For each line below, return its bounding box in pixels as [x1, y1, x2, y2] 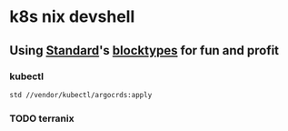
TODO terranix [9, 112, 74, 125]
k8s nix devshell [9, 6, 135, 27]
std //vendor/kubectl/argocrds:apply [9, 90, 153, 99]
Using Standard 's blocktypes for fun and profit [9, 43, 280, 58]
